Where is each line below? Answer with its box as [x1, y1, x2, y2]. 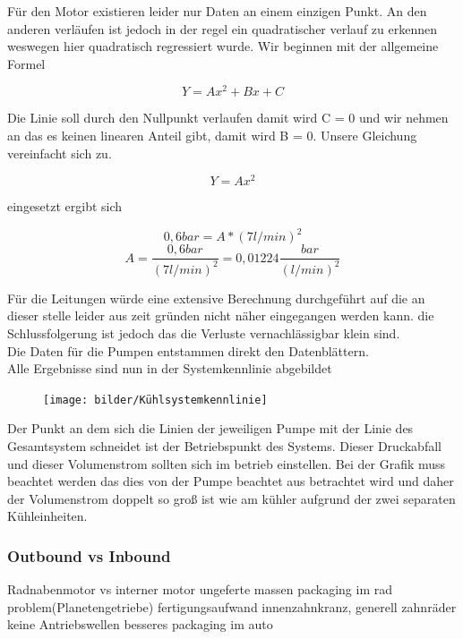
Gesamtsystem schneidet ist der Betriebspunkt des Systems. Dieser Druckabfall [7, 437, 442, 456]
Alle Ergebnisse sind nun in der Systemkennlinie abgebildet [7, 359, 332, 378]
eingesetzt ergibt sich [7, 197, 123, 216]
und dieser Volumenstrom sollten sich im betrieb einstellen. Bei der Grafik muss [7, 454, 446, 473]
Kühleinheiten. [7, 507, 88, 525]
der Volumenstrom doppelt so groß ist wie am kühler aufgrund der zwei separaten [7, 489, 456, 507]
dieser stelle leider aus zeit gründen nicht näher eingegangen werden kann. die [7, 306, 434, 325]
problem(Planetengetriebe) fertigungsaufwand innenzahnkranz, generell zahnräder [7, 597, 457, 616]
